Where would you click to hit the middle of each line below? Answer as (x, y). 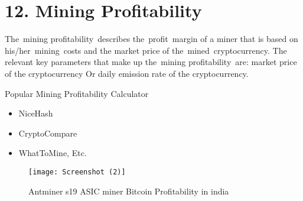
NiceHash (36, 113)
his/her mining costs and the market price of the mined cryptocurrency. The (146, 50)
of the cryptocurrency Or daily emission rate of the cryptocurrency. (127, 73)
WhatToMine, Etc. (53, 153)
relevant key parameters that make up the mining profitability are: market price (151, 62)
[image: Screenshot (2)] (77, 172)
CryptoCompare (48, 133)
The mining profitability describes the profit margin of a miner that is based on (151, 39)
